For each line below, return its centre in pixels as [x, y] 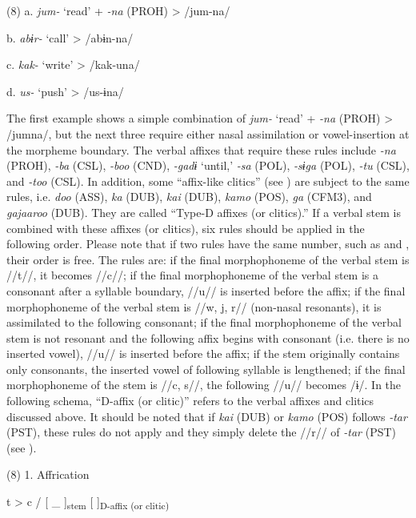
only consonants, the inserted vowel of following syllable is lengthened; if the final [206, 369]
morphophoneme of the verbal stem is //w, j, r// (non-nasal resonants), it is [194, 306]
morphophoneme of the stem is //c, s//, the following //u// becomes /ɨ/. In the [204, 385]
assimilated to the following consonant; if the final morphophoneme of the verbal [204, 322]
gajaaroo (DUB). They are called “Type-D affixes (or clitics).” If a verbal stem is [204, 212]
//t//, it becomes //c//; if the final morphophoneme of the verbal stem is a [192, 275]
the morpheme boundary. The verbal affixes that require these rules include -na [201, 149]
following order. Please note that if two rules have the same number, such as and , [208, 244]
